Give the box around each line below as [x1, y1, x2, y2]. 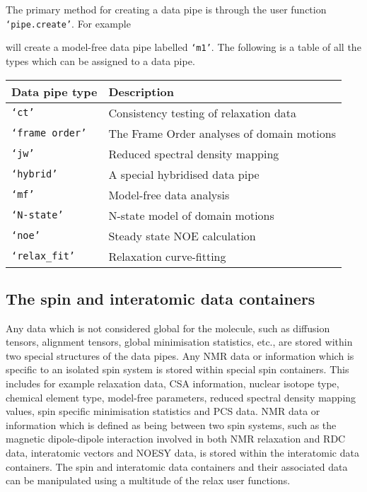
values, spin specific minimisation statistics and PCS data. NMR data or [6, 404, 320, 418]
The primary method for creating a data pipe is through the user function [6, 2, 327, 16]
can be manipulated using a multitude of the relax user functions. [6, 473, 291, 488]
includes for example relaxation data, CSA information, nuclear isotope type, [6, 376, 339, 391]
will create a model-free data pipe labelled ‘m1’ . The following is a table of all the [6, 40, 361, 54]
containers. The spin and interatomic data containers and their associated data [6, 459, 348, 474]
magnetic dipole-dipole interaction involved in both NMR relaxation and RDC [6, 431, 346, 446]
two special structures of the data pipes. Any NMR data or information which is [6, 348, 354, 363]
